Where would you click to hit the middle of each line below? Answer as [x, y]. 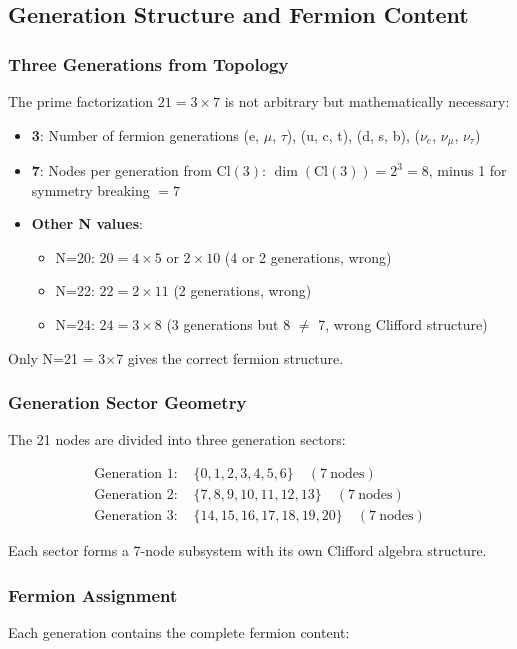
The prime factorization [81, 101]
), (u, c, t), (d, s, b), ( [353, 134]
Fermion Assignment [93, 594]
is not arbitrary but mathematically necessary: [367, 101]
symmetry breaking [90, 189]
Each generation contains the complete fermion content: [179, 631]
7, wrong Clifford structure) [403, 324]
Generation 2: [136, 495]
